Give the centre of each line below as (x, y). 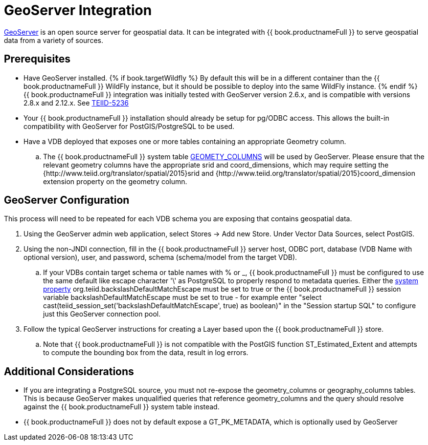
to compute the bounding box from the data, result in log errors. (146, 353)
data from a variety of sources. (54, 40)
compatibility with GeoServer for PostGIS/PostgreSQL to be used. (129, 126)
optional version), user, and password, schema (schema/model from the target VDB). (160, 257)
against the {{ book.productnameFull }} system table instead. (122, 407)
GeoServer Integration (78, 10)
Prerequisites (37, 59)
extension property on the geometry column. (115, 181)
